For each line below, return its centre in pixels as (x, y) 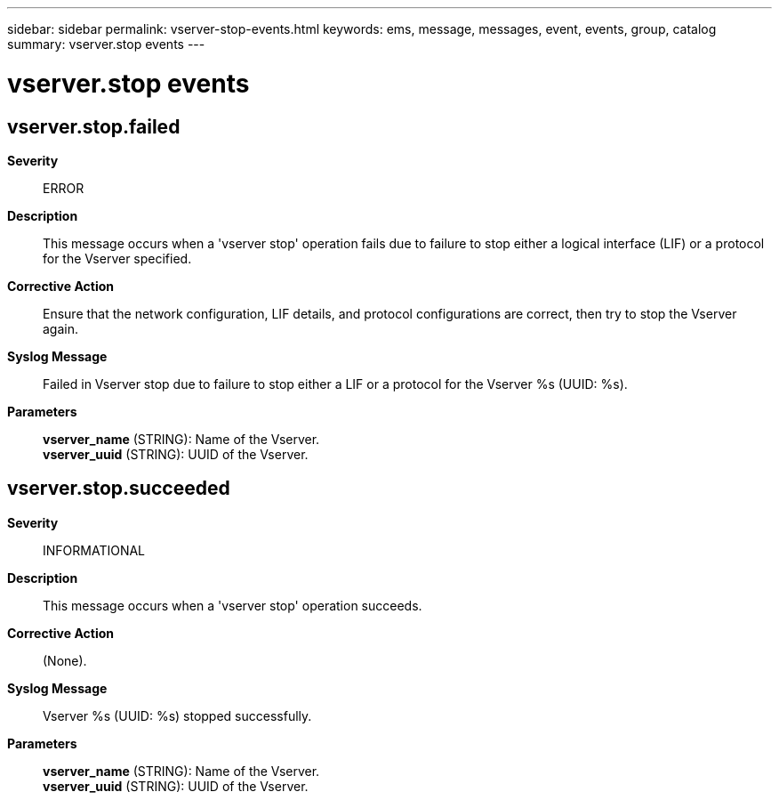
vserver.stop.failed (94, 126)
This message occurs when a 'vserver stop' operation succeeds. (233, 605)
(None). (65, 660)
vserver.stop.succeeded (119, 489)
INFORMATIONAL (94, 550)
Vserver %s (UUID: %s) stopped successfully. (177, 715)
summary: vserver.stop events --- (106, 44)
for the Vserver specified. (117, 258)
